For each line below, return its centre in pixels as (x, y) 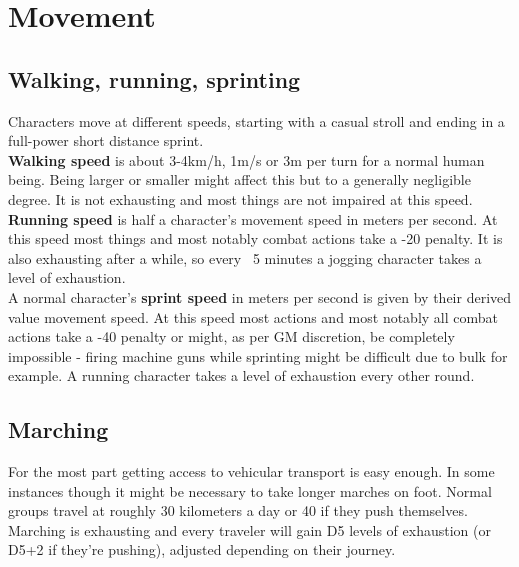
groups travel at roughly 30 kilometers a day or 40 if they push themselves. (238, 510)
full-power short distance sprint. (106, 140)
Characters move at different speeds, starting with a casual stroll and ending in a (256, 120)
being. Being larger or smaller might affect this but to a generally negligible (239, 179)
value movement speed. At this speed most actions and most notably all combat (253, 316)
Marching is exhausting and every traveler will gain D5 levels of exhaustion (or (249, 529)
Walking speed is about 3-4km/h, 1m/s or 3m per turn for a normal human (246, 159)
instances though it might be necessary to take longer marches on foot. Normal (250, 490)
